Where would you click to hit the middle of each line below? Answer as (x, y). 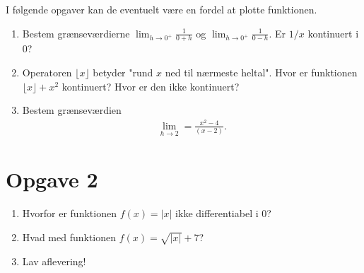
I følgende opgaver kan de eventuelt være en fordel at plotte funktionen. (162, 9)
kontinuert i (333, 33)
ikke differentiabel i (217, 213)
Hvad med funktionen (69, 237)
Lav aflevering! (54, 261)
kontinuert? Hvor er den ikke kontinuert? (151, 86)
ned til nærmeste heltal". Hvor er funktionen (261, 72)
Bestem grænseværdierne (76, 33)
